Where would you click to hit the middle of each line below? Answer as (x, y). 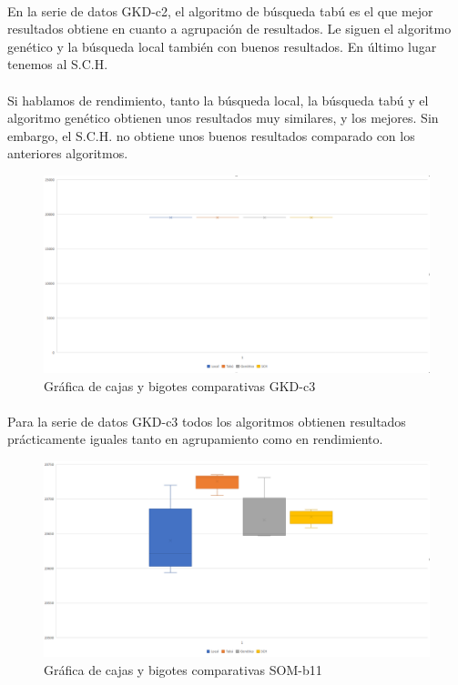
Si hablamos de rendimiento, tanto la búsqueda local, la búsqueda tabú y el (218, 100)
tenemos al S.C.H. (58, 64)
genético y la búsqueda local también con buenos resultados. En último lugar (222, 46)
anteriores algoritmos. (68, 153)
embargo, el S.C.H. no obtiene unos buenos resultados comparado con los (211, 135)
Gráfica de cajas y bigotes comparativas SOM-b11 (183, 669)
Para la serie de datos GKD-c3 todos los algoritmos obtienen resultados (207, 421)
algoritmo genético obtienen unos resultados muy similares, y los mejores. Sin (223, 118)
